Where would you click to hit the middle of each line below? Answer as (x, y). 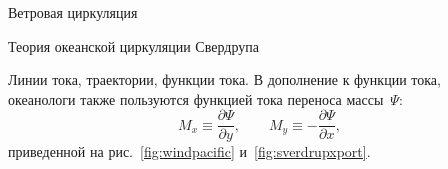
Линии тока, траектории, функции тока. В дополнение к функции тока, (224, 79)
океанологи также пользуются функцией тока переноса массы (196, 98)
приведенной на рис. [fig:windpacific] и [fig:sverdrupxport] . (189, 151)
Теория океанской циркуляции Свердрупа (133, 45)
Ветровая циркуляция (73, 12)
